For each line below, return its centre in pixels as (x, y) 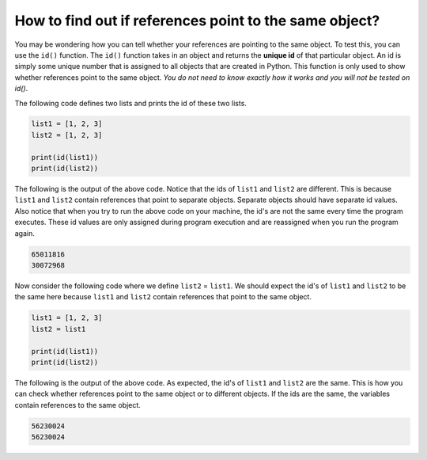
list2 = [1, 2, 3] (67, 135)
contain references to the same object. (78, 405)
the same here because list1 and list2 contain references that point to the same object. (163, 297)
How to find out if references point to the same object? (197, 21)
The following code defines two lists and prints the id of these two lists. (130, 103)
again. (25, 233)
